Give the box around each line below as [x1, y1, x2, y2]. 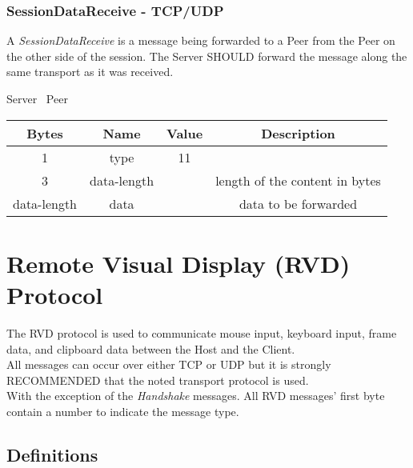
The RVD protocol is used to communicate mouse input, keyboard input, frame [6, 324, 397, 341]
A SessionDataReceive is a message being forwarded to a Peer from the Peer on [6, 32, 395, 49]
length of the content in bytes [215, 170, 381, 190]
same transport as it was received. [6, 63, 174, 80]
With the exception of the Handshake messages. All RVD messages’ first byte [6, 387, 385, 404]
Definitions [6, 442, 98, 466]
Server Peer [6, 90, 68, 106]
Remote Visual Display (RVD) [6, 246, 351, 279]
